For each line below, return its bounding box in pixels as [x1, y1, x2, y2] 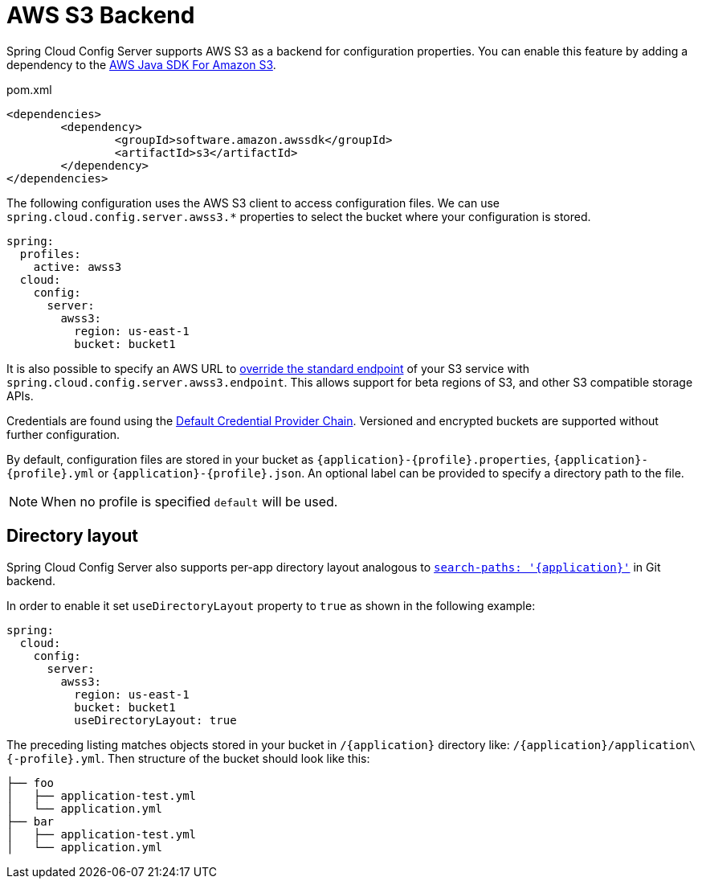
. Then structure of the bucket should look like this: [101, 751, 370, 765]
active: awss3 [33, 260, 122, 273]
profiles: [19, 247, 81, 260]
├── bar [6, 814, 55, 828]
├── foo [6, 776, 55, 789]
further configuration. [6, 427, 120, 441]
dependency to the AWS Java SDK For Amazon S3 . [6, 57, 276, 72]
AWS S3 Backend [6, 2, 195, 29]
